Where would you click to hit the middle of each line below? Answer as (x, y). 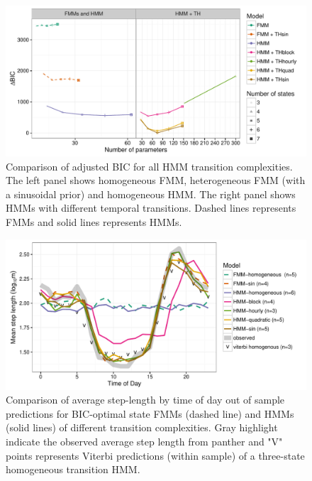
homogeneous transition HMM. (73, 469)
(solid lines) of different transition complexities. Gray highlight (142, 427)
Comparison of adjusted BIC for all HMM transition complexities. (149, 166)
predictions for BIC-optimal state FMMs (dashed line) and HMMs (150, 413)
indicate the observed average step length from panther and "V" (144, 441)
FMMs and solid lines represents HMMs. (94, 221)
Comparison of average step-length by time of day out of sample (145, 400)
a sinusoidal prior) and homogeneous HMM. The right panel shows (151, 194)
